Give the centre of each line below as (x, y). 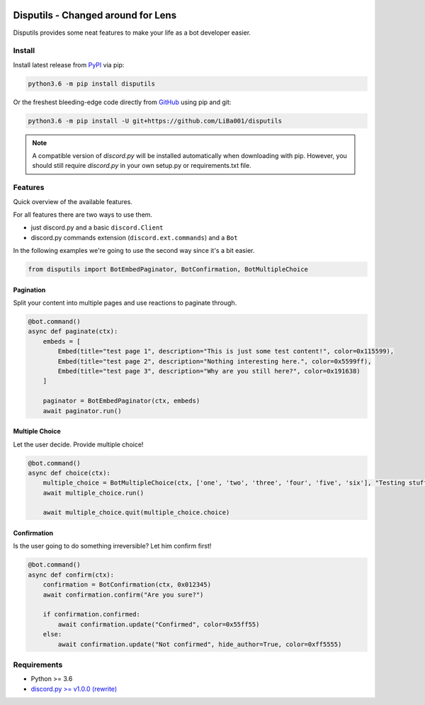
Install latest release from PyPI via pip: (69, 64)
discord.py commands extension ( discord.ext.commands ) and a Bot (134, 237)
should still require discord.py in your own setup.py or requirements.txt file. (142, 166)
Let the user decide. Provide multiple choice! (78, 444)
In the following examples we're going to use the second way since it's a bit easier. (134, 251)
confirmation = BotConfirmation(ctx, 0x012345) (127, 585)
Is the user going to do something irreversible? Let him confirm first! (112, 546)
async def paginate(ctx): (73, 332)
